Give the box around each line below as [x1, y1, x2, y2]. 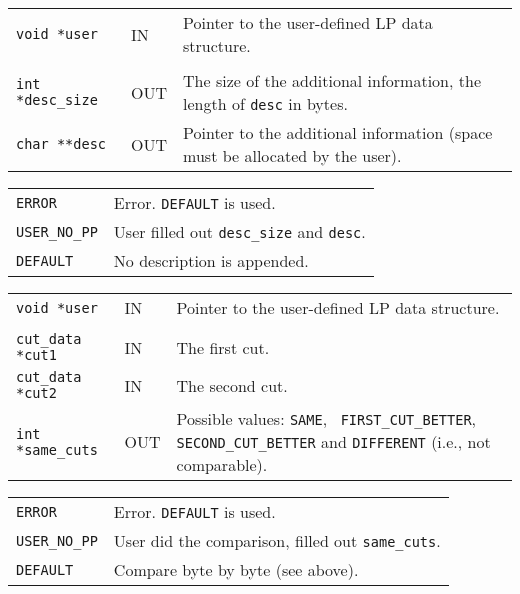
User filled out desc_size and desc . [113, 220, 366, 243]
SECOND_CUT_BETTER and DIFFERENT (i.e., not [176, 430, 491, 453]
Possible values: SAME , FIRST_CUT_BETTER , [176, 407, 477, 430]
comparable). [176, 453, 268, 476]
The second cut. [176, 373, 288, 397]
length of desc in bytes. [183, 92, 348, 115]
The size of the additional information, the [183, 69, 481, 92]
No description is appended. [113, 249, 309, 272]
